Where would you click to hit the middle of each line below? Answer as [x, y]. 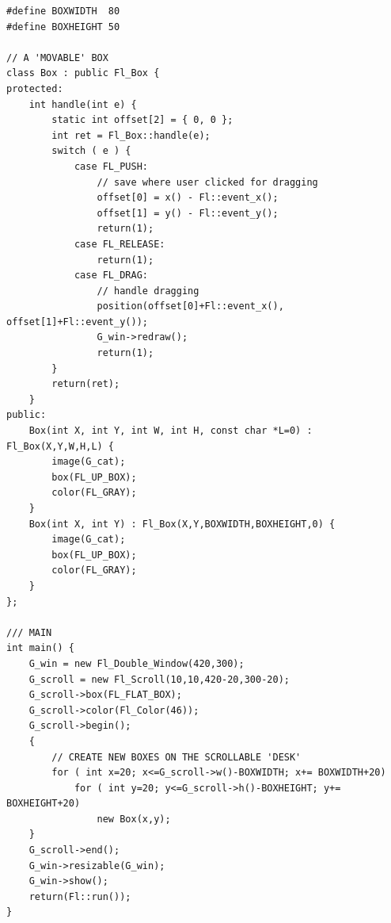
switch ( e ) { [91, 151]
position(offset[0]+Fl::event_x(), [190, 306]
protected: [35, 88]
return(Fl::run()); [80, 896]
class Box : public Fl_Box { [83, 73]
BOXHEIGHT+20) [44, 804]
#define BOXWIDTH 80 [63, 11]
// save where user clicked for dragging [207, 182]
